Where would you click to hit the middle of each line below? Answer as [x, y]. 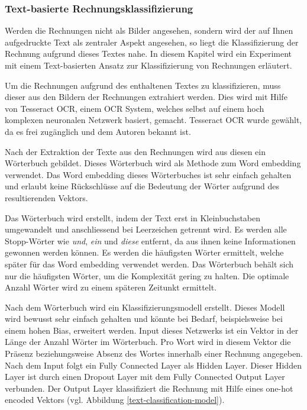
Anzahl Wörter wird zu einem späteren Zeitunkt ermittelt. [111, 287]
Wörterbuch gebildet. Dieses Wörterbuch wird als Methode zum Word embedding [153, 163]
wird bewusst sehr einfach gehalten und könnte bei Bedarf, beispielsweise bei [144, 319]
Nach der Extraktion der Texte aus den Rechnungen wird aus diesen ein [135, 151]
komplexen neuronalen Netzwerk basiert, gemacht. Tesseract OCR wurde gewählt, [153, 120]
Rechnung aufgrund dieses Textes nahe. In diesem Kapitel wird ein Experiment [148, 54]
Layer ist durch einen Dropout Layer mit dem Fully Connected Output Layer [145, 377]
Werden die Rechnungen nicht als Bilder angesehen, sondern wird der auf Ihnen [149, 30]
